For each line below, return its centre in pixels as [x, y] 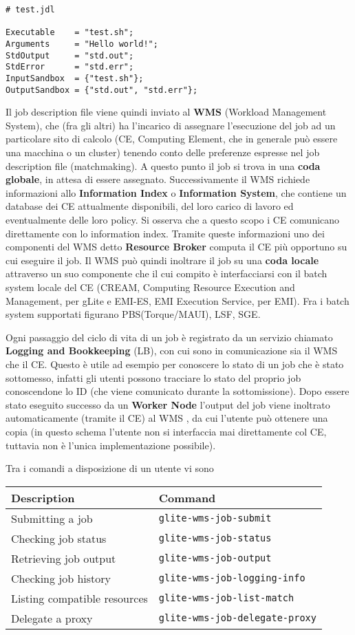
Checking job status [59, 538]
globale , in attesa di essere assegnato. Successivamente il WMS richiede [158, 179]
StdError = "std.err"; [70, 67]
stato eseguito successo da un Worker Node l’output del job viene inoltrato [168, 404]
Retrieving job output [64, 558]
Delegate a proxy [52, 618]
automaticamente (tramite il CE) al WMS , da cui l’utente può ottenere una [167, 418]
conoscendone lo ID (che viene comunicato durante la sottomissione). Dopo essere [177, 391]
